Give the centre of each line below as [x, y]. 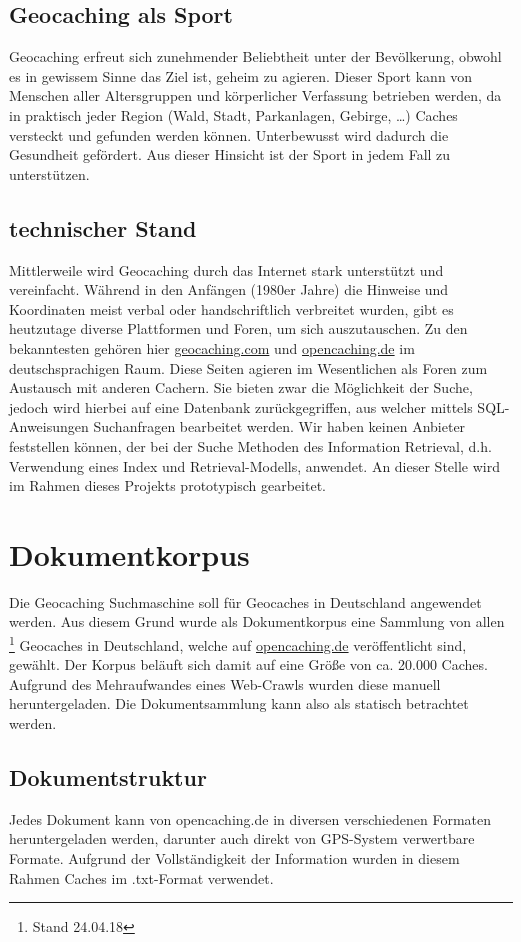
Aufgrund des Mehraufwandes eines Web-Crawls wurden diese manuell [225, 683]
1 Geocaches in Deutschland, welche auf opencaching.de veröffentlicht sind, [238, 643]
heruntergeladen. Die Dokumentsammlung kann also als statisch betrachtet [239, 703]
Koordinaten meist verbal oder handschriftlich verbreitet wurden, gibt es [231, 308]
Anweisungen [49, 426]
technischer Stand [103, 227]
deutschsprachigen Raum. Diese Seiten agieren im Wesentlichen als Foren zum [248, 367]
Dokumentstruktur [108, 777]
